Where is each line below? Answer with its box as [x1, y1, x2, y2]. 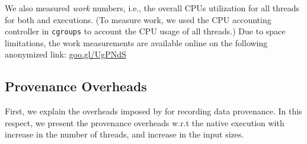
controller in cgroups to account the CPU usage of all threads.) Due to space [5, 25, 286, 37]
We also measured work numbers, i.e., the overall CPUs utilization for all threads [5, 2, 300, 14]
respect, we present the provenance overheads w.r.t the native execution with [5, 116, 284, 129]
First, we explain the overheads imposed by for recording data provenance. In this [5, 105, 302, 117]
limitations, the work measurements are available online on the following [5, 36, 268, 49]
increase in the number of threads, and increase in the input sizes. [5, 128, 244, 140]
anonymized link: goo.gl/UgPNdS [5, 48, 126, 60]
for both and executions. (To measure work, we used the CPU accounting [5, 13, 271, 25]
